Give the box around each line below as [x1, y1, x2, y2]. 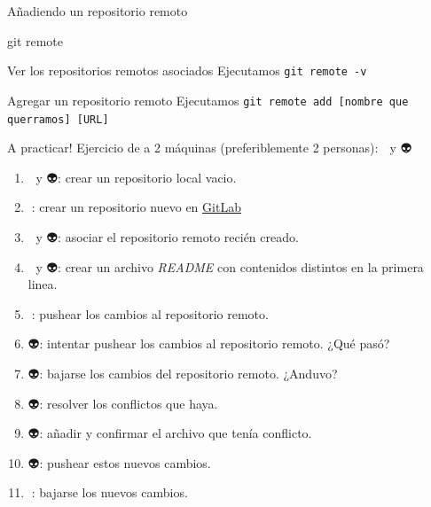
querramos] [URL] [7, 113, 109, 126]
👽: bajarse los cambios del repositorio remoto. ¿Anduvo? [27, 363, 338, 382]
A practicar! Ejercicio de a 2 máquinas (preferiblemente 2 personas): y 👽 [7, 138, 412, 157]
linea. [27, 275, 58, 293]
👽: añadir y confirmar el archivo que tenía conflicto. [27, 424, 312, 442]
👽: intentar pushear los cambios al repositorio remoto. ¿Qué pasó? [27, 334, 390, 353]
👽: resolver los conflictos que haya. [27, 394, 218, 412]
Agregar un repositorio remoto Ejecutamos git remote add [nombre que [7, 90, 409, 109]
